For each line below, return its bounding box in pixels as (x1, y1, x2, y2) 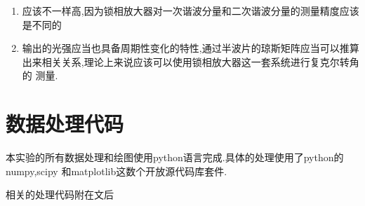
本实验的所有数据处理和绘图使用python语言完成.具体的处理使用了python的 (6, 150, 344, 165)
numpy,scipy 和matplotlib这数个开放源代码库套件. (6, 163, 227, 178)
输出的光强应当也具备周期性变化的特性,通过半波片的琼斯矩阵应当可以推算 (22, 41, 359, 55)
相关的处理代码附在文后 (6, 187, 114, 202)
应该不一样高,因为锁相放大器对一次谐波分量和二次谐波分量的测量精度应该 (22, 4, 359, 18)
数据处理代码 (6, 109, 124, 138)
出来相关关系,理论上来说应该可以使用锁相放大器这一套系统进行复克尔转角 (22, 54, 359, 69)
